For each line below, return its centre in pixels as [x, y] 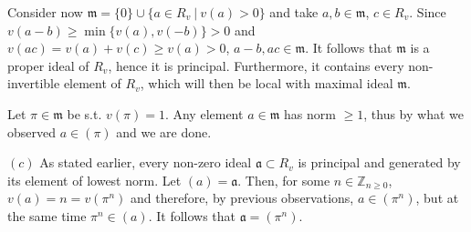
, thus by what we [413, 113]
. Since [428, 12]
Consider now [45, 12]
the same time [47, 215]
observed [32, 131]
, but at [437, 198]
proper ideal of [48, 65]
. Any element [204, 113]
